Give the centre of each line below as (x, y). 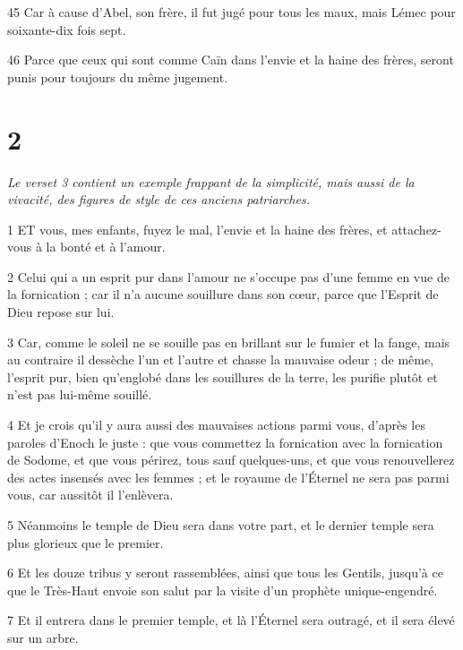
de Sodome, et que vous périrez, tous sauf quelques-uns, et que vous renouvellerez (231, 460)
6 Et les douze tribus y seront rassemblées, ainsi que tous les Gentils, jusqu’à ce (225, 573)
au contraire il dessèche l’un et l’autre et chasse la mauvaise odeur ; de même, (221, 359)
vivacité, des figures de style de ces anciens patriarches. (159, 199)
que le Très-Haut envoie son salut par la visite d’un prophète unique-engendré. (223, 590)
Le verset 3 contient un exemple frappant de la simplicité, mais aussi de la (211, 181)
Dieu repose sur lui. (61, 312)
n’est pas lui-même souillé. (80, 394)
